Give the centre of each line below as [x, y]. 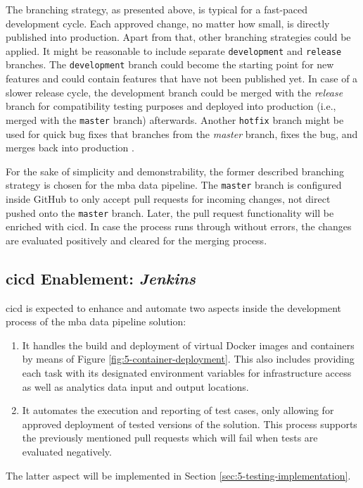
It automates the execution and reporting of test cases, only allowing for [178, 410]
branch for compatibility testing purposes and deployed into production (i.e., [171, 106]
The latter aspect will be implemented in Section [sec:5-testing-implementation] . [178, 475]
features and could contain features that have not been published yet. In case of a [182, 79]
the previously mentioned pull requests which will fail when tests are [170, 438]
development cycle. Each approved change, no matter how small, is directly [168, 23]
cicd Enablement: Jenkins [101, 278]
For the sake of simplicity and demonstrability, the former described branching [175, 171]
